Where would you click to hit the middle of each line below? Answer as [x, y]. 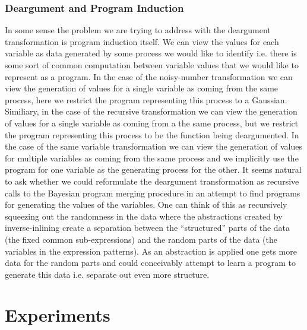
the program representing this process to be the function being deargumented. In [152, 134]
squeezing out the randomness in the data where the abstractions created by [144, 216]
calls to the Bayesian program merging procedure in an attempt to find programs [153, 193]
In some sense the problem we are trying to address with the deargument [138, 30]
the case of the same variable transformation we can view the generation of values [153, 146]
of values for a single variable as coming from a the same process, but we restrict [152, 123]
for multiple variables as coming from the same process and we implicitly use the [152, 158]
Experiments [58, 315]
